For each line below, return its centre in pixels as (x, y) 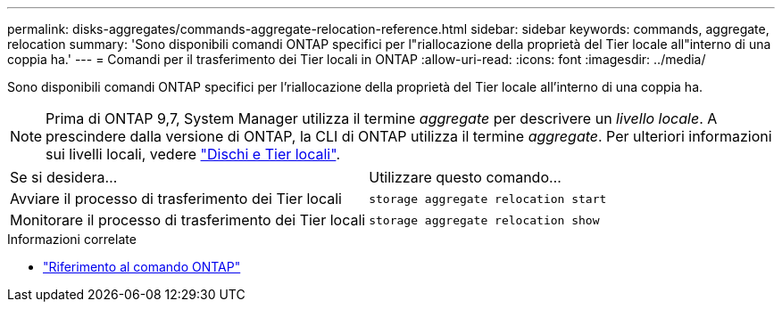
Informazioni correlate (72, 239)
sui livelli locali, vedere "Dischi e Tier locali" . (193, 154)
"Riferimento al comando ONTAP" (142, 267)
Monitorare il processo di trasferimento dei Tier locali (188, 220)
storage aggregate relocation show (484, 220)
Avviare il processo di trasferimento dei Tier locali (176, 199)
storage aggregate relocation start (488, 199)
